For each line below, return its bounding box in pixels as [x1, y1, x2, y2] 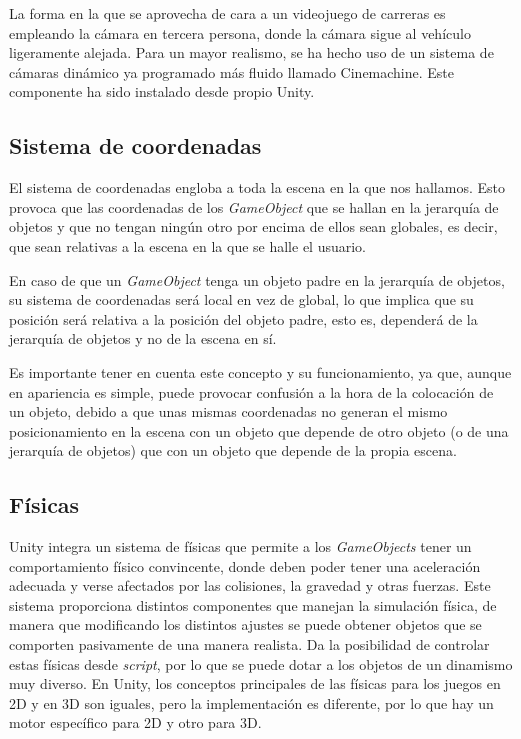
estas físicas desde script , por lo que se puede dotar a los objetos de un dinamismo [9, 653, 513, 674]
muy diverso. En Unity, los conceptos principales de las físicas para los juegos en [9, 673, 501, 694]
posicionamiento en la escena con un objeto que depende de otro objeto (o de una [9, 420, 509, 441]
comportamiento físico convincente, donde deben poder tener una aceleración [9, 555, 481, 576]
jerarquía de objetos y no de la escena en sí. [9, 328, 277, 349]
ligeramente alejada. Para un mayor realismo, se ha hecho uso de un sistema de [9, 42, 494, 63]
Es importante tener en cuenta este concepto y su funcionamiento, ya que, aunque [9, 361, 512, 382]
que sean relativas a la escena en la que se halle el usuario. [9, 235, 367, 256]
